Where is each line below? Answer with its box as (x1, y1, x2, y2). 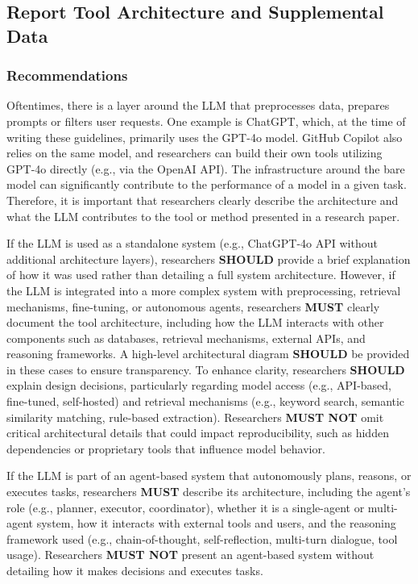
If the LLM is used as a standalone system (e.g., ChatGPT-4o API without (6, 235, 378, 252)
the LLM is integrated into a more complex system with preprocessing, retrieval (6, 282, 401, 298)
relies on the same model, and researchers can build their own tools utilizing (6, 144, 383, 161)
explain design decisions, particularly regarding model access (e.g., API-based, (6, 377, 391, 394)
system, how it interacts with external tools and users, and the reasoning (36, 515, 396, 532)
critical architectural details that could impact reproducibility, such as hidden (6, 424, 389, 441)
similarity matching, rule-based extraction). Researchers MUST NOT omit (6, 408, 384, 425)
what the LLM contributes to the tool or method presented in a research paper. (6, 207, 400, 224)
